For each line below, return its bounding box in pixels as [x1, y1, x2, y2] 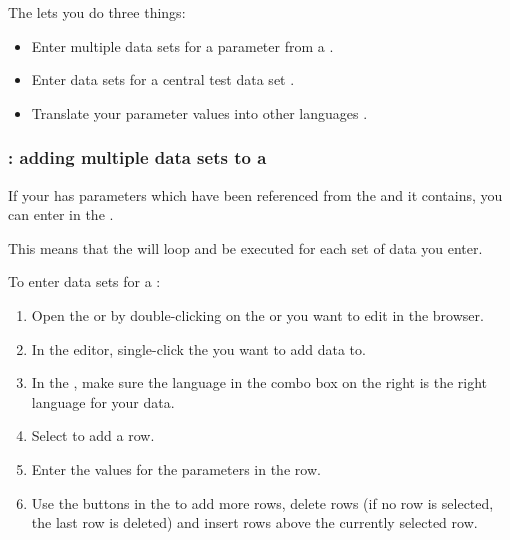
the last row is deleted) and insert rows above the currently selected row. [31, 512, 478, 533]
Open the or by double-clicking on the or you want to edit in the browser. [31, 304, 484, 325]
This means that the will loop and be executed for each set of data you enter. [8, 237, 483, 258]
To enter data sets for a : [8, 271, 161, 292]
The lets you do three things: [8, 2, 186, 22]
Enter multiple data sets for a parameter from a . [31, 35, 334, 56]
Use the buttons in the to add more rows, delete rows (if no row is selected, [31, 492, 494, 513]
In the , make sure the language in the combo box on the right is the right [31, 372, 488, 393]
